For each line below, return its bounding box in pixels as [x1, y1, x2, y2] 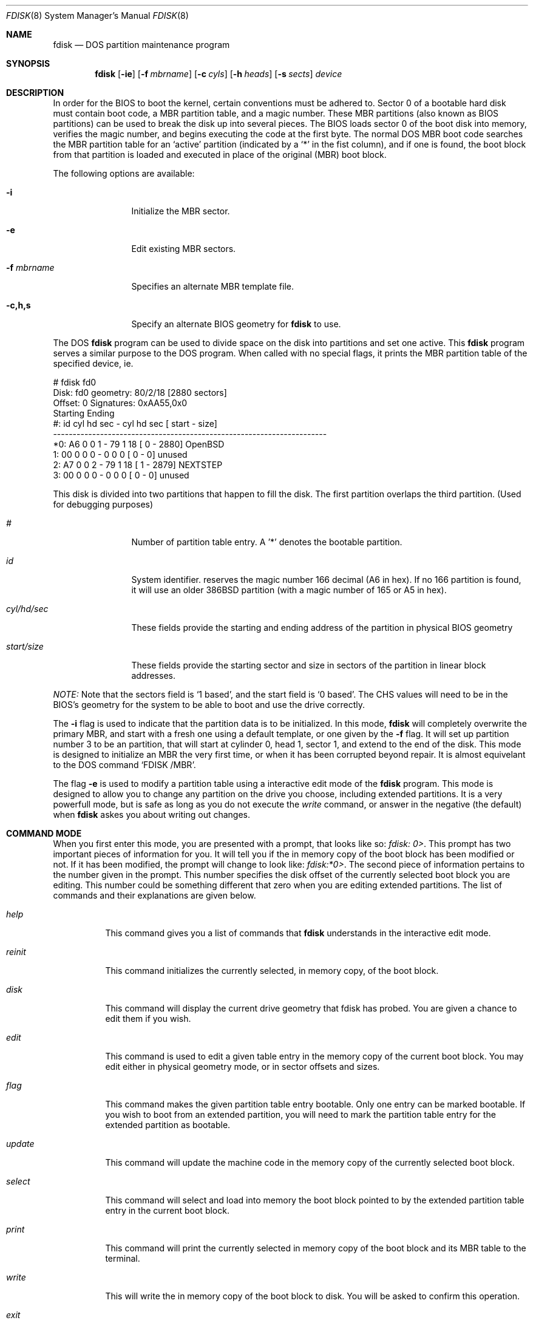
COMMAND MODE [6, 828, 82, 838]
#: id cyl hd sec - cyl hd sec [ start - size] [53, 418, 217, 429]
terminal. [105, 1253, 140, 1263]
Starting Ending [53, 408, 115, 418]
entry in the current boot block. [105, 1205, 229, 1216]
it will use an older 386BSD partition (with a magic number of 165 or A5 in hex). [131, 585, 447, 595]
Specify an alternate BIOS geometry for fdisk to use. [131, 319, 341, 329]
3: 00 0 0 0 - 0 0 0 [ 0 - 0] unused [53, 470, 189, 480]
